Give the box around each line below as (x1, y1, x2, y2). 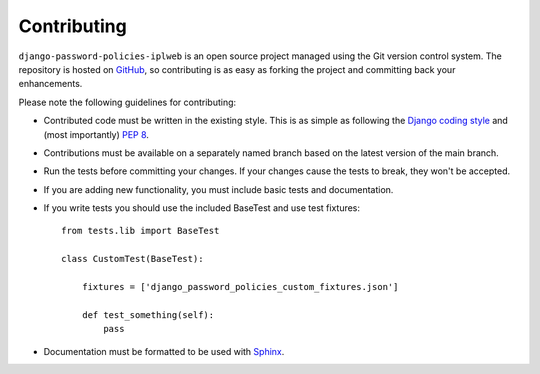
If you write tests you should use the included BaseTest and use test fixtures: (43, 202, 360, 214)
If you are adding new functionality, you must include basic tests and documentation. (43, 183, 394, 195)
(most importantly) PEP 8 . (43, 128, 150, 140)
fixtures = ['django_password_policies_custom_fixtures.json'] (81, 281, 399, 293)
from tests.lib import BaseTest (61, 225, 220, 237)
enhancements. (18, 78, 83, 90)
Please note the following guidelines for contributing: (18, 96, 237, 108)
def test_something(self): (81, 309, 215, 320)
